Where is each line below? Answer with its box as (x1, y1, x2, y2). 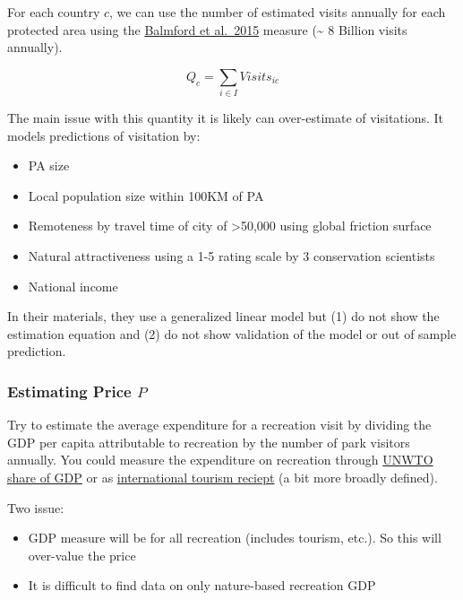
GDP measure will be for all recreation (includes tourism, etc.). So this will (28, 528, 442, 547)
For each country (7, 3, 100, 21)
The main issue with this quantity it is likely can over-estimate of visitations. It (7, 109, 444, 127)
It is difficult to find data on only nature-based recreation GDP (28, 576, 376, 595)
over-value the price (28, 545, 136, 564)
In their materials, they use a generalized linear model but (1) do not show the (7, 307, 440, 326)
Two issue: (7, 498, 64, 517)
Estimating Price (7, 379, 132, 402)
